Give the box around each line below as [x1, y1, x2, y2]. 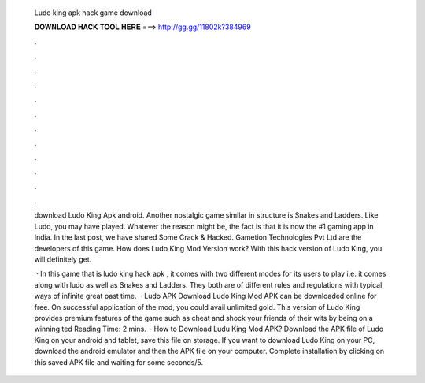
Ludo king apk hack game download [34, 8, 153, 17]
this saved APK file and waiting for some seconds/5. [34, 357, 204, 366]
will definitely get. [34, 255, 92, 264]
